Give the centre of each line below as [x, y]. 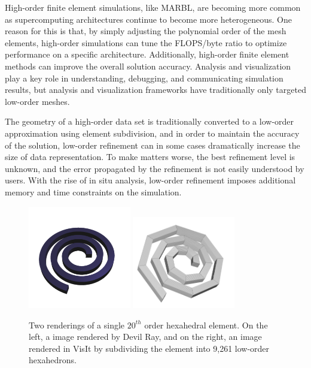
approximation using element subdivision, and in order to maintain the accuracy [152, 133]
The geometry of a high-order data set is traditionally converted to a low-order [150, 121]
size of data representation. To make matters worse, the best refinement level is [150, 157]
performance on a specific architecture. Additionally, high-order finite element [147, 54]
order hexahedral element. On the [206, 325]
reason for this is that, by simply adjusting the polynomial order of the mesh [146, 31]
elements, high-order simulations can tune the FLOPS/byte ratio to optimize [146, 42]
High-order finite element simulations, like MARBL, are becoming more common [153, 7]
